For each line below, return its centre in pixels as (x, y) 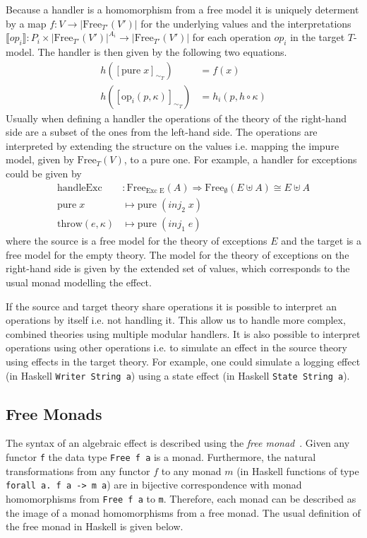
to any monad (191, 470)
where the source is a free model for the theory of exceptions (137, 241)
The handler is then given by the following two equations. (162, 51)
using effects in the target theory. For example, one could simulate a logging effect (183, 361)
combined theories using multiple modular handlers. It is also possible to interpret (183, 333)
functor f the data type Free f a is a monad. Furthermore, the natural (161, 456)
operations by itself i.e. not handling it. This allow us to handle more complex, (176, 320)
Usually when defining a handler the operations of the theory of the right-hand (176, 118)
